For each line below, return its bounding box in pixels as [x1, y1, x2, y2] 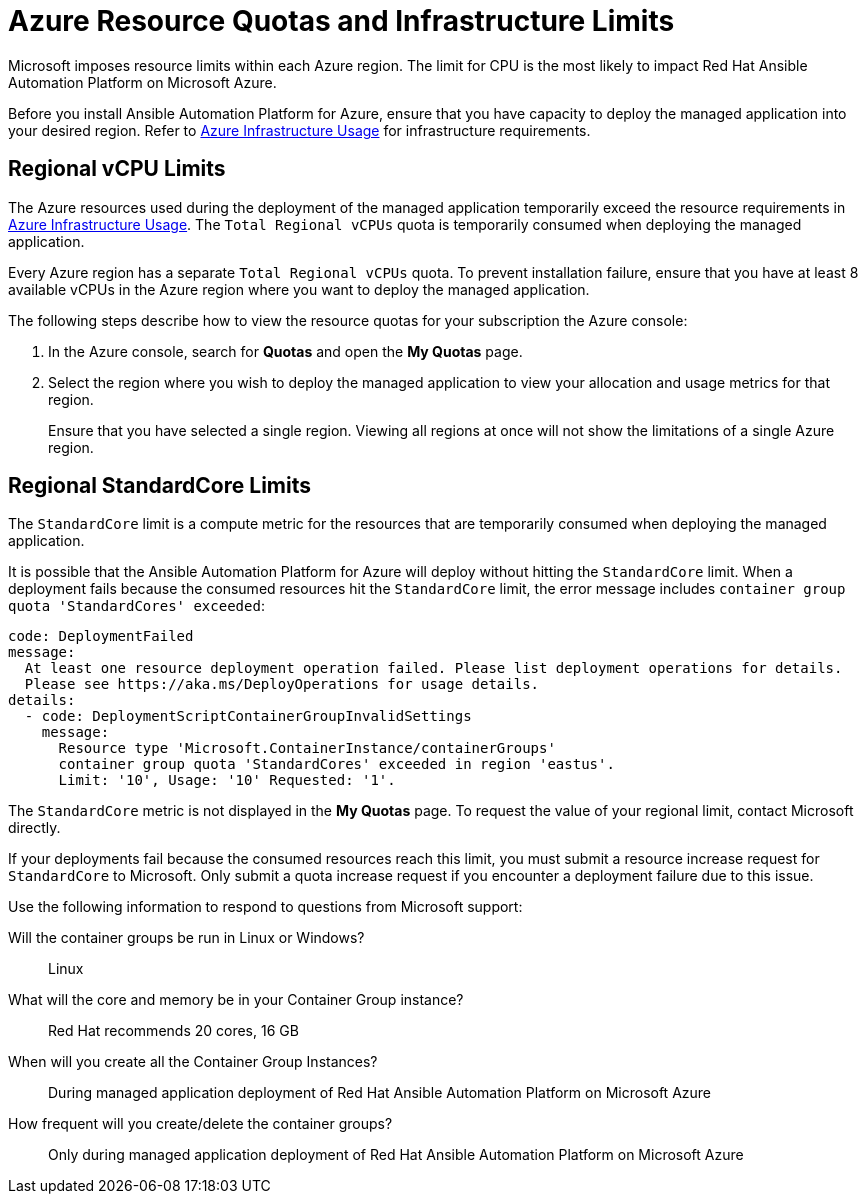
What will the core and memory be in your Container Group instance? [8, 991, 464, 1009]
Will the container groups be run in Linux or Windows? [8, 929, 365, 947]
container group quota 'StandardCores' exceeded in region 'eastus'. [58, 756, 615, 773]
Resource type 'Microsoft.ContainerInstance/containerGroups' [58, 740, 556, 757]
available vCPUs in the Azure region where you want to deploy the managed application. [8, 280, 590, 298]
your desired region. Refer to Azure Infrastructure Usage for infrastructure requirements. [8, 121, 591, 139]
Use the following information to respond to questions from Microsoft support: [8, 898, 523, 916]
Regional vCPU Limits [8, 156, 226, 182]
